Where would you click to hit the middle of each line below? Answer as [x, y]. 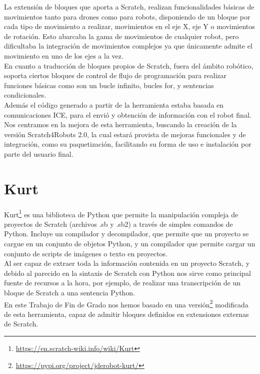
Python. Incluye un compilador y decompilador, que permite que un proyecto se [126, 234]
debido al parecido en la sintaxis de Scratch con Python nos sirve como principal [127, 273]
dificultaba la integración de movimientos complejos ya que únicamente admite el [128, 46]
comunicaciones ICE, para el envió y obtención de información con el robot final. [128, 114]
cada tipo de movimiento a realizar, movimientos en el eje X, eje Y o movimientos [129, 26]
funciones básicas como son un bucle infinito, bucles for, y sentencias [109, 85]
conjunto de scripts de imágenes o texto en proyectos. [86, 253]
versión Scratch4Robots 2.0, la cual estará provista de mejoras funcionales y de [125, 134]
